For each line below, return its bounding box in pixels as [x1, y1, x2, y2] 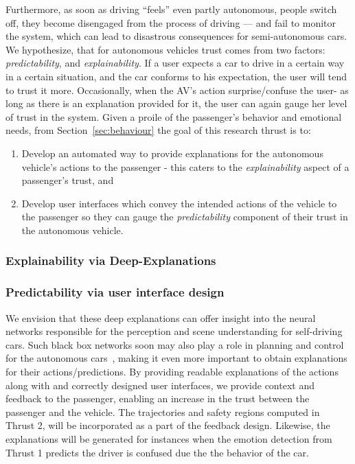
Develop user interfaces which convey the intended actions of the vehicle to [21, 196, 337, 210]
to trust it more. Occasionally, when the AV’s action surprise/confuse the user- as [5, 82, 349, 97]
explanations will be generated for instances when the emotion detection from [5, 431, 332, 445]
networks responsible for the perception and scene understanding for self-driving [5, 324, 343, 338]
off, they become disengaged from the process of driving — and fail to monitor [5, 15, 336, 30]
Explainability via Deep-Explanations [5, 252, 216, 269]
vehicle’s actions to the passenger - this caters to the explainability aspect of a [21, 159, 350, 174]
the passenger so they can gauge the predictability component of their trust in [21, 209, 348, 224]
